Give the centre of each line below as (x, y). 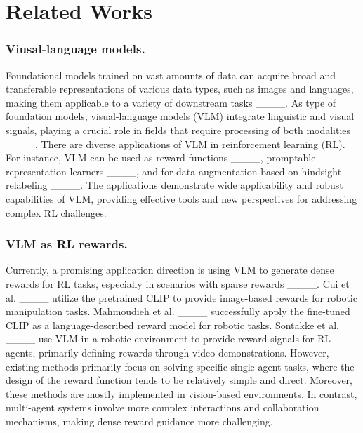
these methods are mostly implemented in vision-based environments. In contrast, (181, 393)
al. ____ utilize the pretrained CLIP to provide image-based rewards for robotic (181, 297)
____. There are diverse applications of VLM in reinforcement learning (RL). (176, 144)
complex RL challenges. (56, 212)
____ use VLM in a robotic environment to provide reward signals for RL (169, 339)
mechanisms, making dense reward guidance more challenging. (139, 421)
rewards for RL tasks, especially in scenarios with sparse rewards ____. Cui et (178, 283)
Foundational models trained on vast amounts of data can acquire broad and (171, 75)
